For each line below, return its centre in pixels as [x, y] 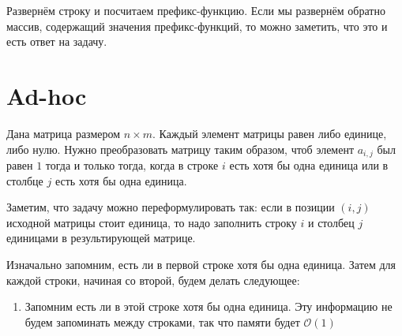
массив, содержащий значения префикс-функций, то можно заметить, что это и [197, 26]
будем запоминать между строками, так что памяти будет [162, 321]
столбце [25, 180]
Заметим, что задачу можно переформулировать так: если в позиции [171, 207]
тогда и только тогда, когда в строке [132, 164]
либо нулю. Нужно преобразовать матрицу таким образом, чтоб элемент [180, 149]
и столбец [331, 222]
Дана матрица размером [64, 133]
